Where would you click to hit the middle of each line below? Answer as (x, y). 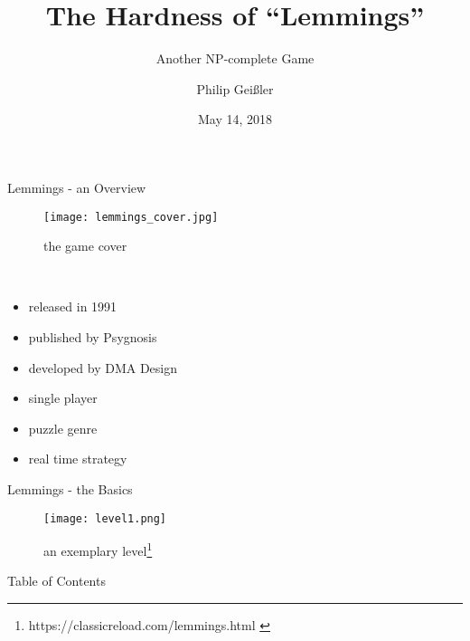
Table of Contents (56, 581)
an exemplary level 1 (98, 549)
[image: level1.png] (105, 518)
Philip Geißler (235, 88)
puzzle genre (63, 428)
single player (63, 398)
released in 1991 (73, 306)
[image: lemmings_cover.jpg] (131, 217)
